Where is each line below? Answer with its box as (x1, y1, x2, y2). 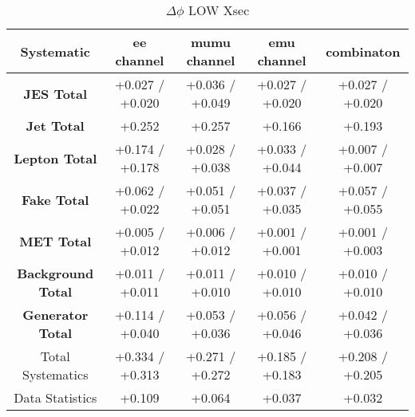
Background (17, 264, 94, 282)
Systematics (22, 365, 89, 384)
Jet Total (26, 116, 85, 135)
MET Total (19, 231, 92, 250)
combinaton (326, 41, 401, 61)
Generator (22, 305, 89, 324)
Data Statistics (14, 388, 97, 407)
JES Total (23, 84, 88, 103)
